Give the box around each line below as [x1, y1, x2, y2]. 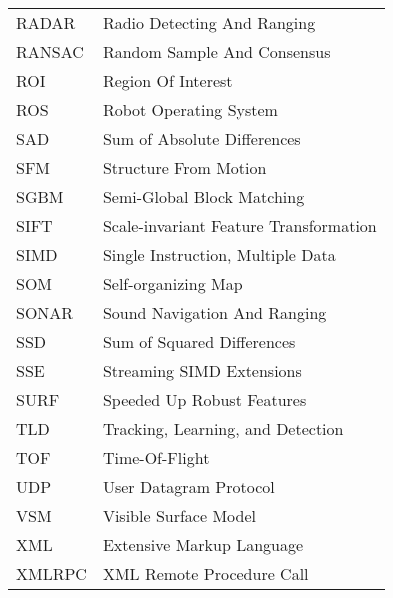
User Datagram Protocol [102, 475, 275, 498]
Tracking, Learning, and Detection [102, 417, 344, 440]
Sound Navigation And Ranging [102, 301, 327, 324]
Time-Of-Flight [102, 446, 210, 469]
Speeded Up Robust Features [102, 388, 307, 411]
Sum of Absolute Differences [102, 127, 301, 150]
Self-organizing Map [102, 272, 243, 295]
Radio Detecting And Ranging [102, 11, 316, 34]
